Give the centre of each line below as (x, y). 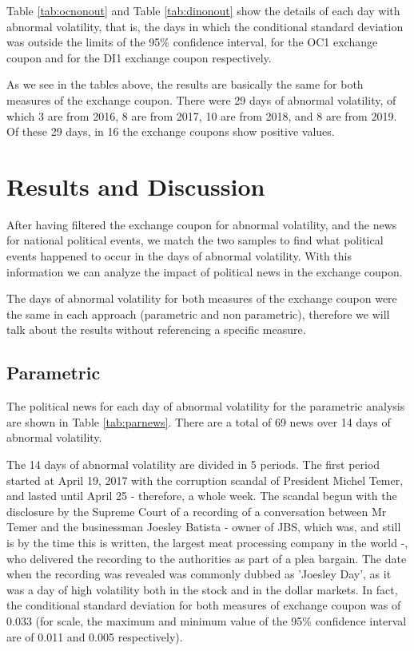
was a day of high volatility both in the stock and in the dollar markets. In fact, (202, 589)
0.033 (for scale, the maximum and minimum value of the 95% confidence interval (207, 620)
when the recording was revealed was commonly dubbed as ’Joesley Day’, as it (199, 574)
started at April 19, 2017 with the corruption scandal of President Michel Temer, (205, 480)
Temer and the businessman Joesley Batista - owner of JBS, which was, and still (204, 527)
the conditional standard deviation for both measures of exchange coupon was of (204, 605)
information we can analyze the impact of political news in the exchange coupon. (205, 271)
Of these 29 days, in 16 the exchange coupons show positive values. (171, 131)
